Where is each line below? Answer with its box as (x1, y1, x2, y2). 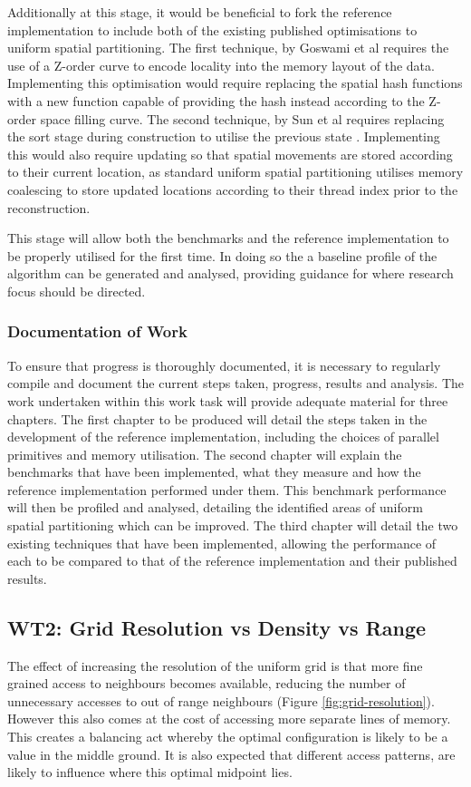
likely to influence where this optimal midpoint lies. (7, 763, 293, 782)
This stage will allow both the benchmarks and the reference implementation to (7, 228, 449, 248)
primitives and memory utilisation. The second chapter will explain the (7, 444, 402, 463)
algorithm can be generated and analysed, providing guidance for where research (7, 264, 454, 283)
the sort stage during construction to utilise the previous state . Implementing (7, 127, 440, 146)
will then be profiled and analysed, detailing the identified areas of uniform (7, 498, 423, 517)
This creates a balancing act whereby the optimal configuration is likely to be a (7, 727, 448, 746)
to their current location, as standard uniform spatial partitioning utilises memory (7, 162, 464, 181)
